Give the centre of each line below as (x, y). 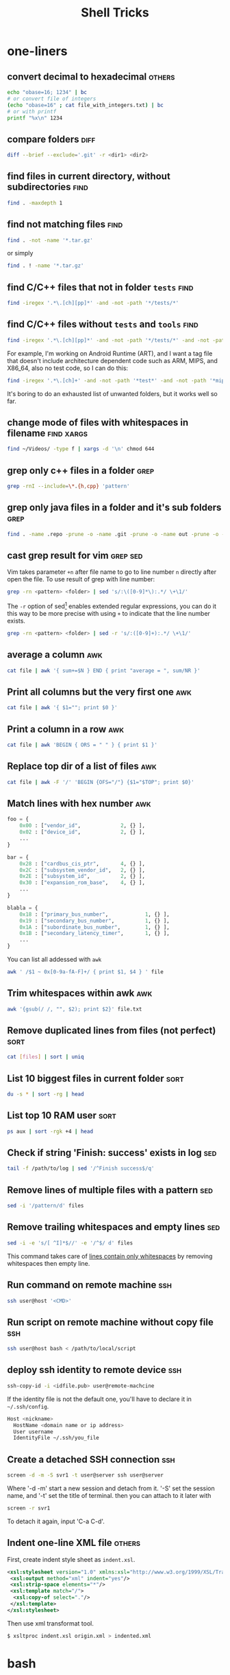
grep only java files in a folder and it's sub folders (114, 508)
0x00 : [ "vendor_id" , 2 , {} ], (82, 826)
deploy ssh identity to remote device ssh (94, 1370)
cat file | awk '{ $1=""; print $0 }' (62, 708)
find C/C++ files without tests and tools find (103, 324)
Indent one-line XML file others (74, 1543)
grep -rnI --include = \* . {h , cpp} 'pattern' (68, 486)
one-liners (37, 51)
